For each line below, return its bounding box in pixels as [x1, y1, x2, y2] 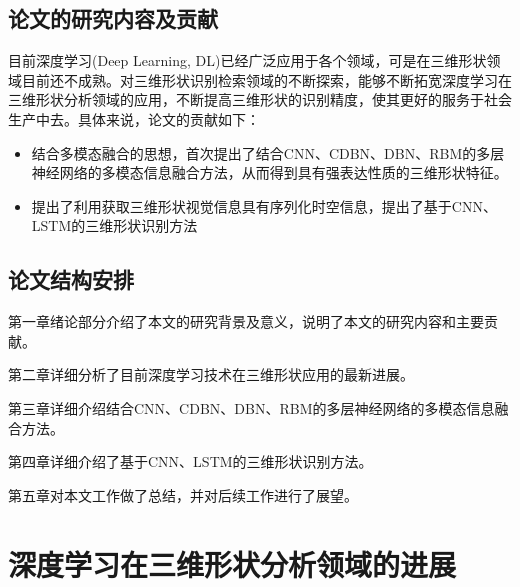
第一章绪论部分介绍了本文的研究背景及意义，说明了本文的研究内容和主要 [8, 311, 484, 332]
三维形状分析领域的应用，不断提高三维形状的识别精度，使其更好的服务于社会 [8, 89, 512, 110]
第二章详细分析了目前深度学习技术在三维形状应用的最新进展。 [8, 364, 414, 385]
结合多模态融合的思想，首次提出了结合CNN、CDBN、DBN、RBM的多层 [31, 142, 505, 163]
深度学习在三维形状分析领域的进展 [8, 543, 457, 584]
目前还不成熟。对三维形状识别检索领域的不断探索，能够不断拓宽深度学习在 [21, 69, 512, 90]
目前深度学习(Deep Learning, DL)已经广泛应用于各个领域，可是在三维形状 [8, 50, 487, 71]
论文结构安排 [8, 264, 134, 295]
